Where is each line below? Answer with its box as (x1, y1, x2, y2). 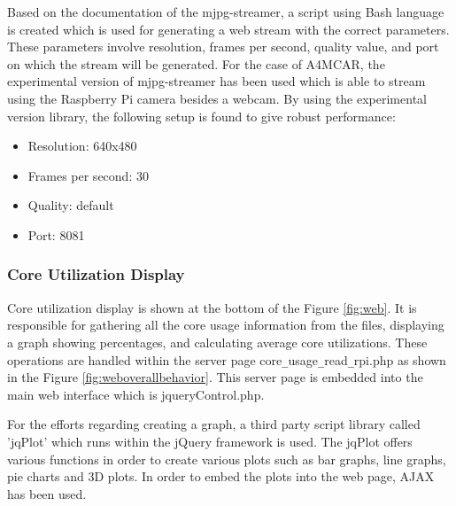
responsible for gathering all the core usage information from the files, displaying (7, 315, 444, 334)
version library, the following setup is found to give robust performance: (7, 106, 396, 125)
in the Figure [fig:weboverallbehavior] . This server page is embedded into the (7, 368, 423, 386)
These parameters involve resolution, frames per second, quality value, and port (7, 37, 439, 56)
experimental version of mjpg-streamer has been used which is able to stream (7, 72, 426, 90)
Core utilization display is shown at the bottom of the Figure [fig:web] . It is (7, 298, 417, 316)
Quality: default (27, 196, 114, 214)
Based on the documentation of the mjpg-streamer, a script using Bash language (7, 3, 444, 20)
